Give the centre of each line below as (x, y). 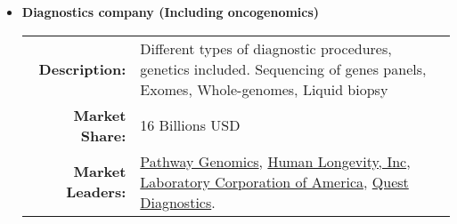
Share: (103, 135)
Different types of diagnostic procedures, (266, 48)
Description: (82, 68)
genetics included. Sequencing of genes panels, (283, 68)
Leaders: (96, 192)
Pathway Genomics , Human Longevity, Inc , (275, 161)
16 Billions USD (190, 125)
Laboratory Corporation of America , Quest (274, 181)
